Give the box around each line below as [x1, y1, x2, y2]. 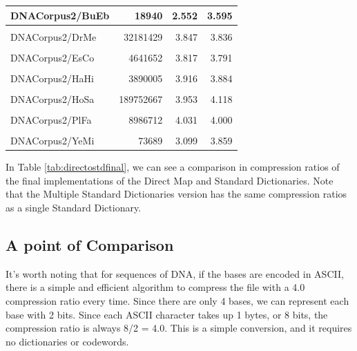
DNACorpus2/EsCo [10, 50, 95, 64]
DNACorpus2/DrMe [10, 29, 97, 44]
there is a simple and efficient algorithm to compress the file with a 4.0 [6, 280, 305, 294]
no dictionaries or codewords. [6, 334, 129, 348]
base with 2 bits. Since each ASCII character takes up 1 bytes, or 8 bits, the [6, 307, 328, 321]
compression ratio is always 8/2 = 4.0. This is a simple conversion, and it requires [6, 321, 352, 335]
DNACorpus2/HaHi [10, 70, 94, 85]
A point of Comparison [6, 234, 174, 255]
